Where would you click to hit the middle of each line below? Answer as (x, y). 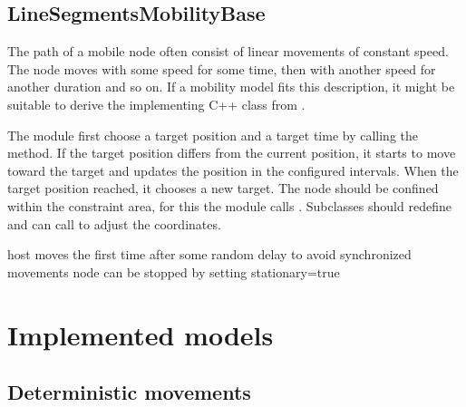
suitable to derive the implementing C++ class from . (156, 104)
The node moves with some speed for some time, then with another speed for (222, 68)
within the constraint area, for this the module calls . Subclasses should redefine (229, 205)
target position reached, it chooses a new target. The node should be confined (223, 188)
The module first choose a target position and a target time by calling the (213, 135)
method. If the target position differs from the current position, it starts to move (232, 153)
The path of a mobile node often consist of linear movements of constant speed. (228, 51)
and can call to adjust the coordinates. (114, 223)
